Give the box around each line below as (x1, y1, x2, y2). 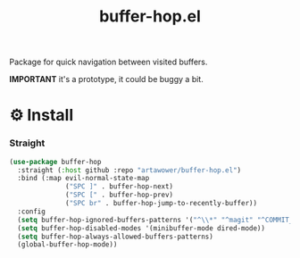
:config (17, 207, 46, 216)
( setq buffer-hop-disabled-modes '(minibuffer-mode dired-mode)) (17, 223, 266, 233)
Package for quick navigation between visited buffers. (9, 56, 208, 68)
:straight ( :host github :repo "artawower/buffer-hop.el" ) (17, 165, 242, 175)
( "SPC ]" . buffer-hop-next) (65, 182, 174, 191)
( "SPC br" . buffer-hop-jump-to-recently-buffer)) (65, 199, 257, 208)
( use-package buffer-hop (9, 157, 102, 166)
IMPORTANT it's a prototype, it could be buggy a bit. (9, 74, 204, 85)
